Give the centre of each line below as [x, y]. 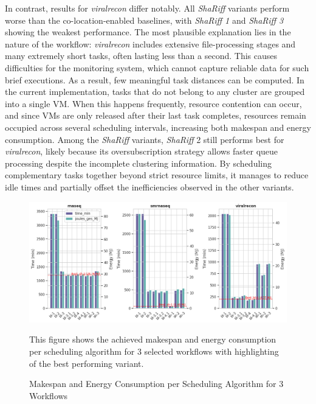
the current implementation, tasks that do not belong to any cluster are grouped [155, 92]
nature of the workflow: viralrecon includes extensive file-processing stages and [150, 44]
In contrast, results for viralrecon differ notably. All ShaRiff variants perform [147, 8]
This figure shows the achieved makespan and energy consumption [153, 339]
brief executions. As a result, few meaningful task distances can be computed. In [155, 79]
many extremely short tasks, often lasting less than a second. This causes [141, 56]
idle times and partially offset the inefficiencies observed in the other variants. [149, 186]
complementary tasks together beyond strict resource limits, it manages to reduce [157, 175]
